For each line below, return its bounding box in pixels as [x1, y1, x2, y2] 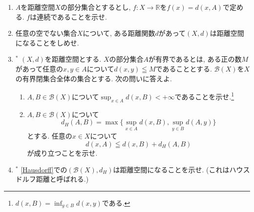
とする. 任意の [27, 131, 72, 141]
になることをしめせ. [15, 37, 79, 47]
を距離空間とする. [44, 54, 102, 64]
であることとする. [155, 63, 212, 73]
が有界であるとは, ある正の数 [148, 54, 242, 64]
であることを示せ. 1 [174, 90, 234, 101]
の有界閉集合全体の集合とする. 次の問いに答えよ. [15, 73, 172, 83]
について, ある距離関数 [83, 28, 155, 38]
